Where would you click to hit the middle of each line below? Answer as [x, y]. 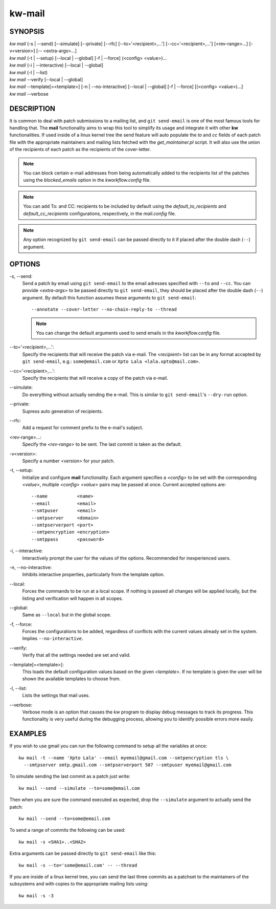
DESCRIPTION [32, 108]
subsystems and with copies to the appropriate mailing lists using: [79, 884]
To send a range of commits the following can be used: [67, 830]
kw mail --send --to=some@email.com [64, 819]
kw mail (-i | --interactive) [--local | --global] [56, 65]
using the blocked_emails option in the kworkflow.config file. [87, 180]
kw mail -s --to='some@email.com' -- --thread [78, 865]
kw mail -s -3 [36, 895]
